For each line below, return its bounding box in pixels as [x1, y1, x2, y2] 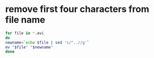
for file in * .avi [5, 30, 44, 35]
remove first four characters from [5, 3, 149, 15]
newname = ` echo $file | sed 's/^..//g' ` [5, 40, 90, 45]
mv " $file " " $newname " [5, 44, 53, 49]
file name [5, 14, 46, 25]
